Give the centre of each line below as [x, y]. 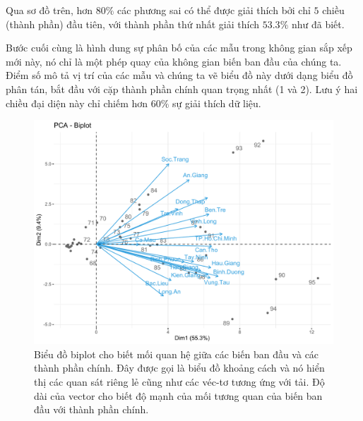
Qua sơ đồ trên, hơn [49, 10]
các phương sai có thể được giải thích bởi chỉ [214, 10]
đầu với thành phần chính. [91, 409]
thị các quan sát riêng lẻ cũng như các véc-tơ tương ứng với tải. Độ [179, 381]
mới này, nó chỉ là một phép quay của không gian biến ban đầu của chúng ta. [174, 61]
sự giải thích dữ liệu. [217, 103]
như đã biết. [318, 24]
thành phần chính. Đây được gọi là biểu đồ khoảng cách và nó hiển [179, 368]
